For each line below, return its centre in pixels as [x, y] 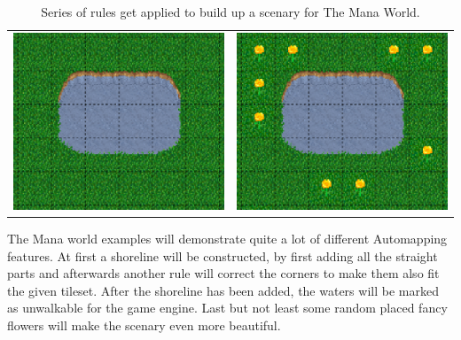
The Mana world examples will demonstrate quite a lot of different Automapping [227, 238]
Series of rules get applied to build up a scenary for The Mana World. [230, 12]
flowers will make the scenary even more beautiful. [144, 325]
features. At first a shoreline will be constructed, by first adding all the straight [223, 255]
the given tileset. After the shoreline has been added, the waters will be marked [223, 290]
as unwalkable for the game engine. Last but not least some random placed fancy [227, 308]
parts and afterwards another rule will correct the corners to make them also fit [223, 273]
